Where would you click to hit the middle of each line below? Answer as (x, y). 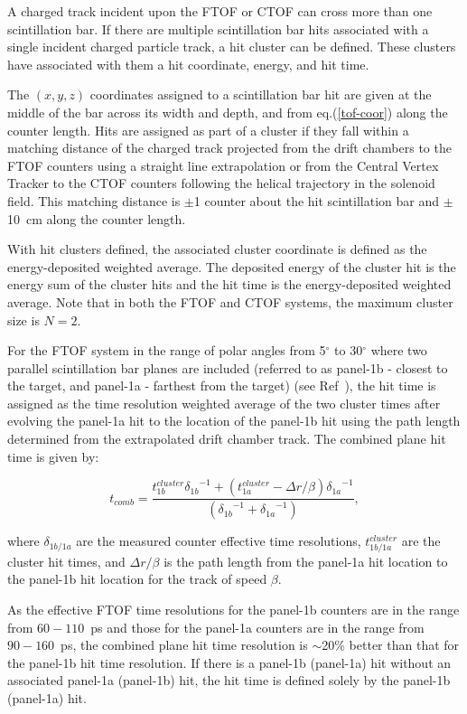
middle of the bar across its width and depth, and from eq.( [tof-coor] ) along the (228, 112)
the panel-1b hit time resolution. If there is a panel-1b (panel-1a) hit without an (229, 662)
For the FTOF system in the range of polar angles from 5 (167, 350)
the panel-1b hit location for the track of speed (137, 579)
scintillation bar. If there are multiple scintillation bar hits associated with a (218, 28)
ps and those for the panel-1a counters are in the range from (257, 627)
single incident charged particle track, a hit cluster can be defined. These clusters (232, 47)
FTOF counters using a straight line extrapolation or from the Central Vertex (223, 165)
